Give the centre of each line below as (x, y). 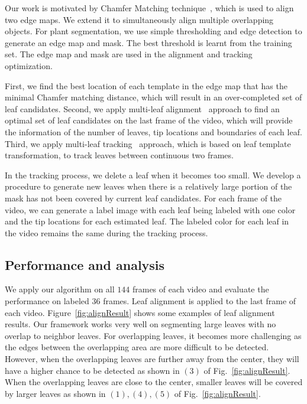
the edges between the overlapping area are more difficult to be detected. (137, 347)
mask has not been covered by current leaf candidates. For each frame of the (143, 198)
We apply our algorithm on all (60, 289)
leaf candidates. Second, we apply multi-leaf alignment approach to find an (142, 108)
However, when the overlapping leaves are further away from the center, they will (152, 359)
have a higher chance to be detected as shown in (92, 370)
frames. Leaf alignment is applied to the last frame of (200, 301)
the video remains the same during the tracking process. (106, 232)
